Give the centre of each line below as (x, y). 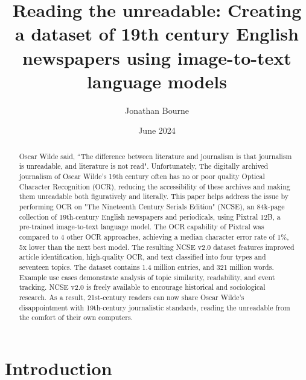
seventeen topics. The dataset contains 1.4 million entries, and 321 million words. (146, 267)
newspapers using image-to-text (157, 57)
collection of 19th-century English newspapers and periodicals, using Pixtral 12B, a (150, 216)
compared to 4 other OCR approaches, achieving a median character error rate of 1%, (154, 236)
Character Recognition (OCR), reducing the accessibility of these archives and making (155, 186)
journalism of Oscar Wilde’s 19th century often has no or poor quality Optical (142, 176)
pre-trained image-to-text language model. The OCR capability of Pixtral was (142, 227)
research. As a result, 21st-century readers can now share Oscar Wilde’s (132, 297)
